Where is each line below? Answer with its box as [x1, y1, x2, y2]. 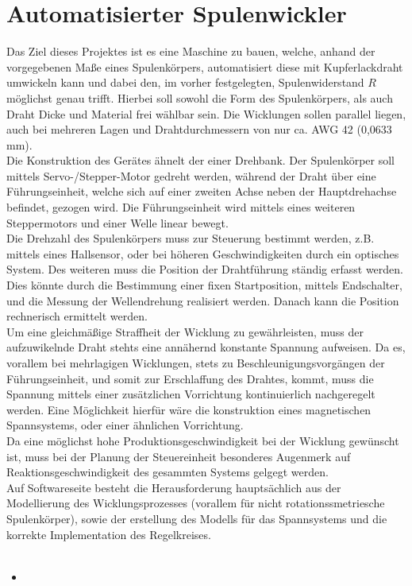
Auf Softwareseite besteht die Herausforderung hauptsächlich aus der [6, 479, 341, 495]
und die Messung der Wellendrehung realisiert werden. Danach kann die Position [6, 292, 399, 309]
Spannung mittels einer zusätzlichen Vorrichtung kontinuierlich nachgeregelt [6, 386, 375, 402]
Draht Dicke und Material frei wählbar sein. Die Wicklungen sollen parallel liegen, [6, 105, 406, 122]
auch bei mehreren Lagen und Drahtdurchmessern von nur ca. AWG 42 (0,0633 [6, 121, 392, 138]
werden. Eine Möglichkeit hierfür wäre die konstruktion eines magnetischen [6, 401, 372, 417]
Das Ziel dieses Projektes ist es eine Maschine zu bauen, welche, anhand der [6, 43, 375, 60]
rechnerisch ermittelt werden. [6, 308, 148, 324]
